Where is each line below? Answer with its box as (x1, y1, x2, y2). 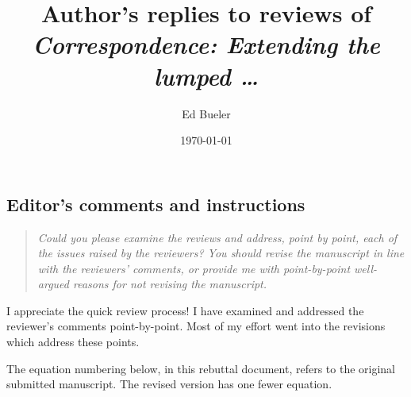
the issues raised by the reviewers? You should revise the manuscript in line (37, 245, 405, 261)
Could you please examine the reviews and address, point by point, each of (37, 229, 398, 245)
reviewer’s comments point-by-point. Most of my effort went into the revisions (6, 318, 386, 334)
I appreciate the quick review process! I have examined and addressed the (6, 302, 364, 318)
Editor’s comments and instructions (6, 191, 305, 216)
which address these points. (6, 333, 140, 350)
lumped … (154, 59, 259, 92)
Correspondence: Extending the (33, 28, 380, 61)
